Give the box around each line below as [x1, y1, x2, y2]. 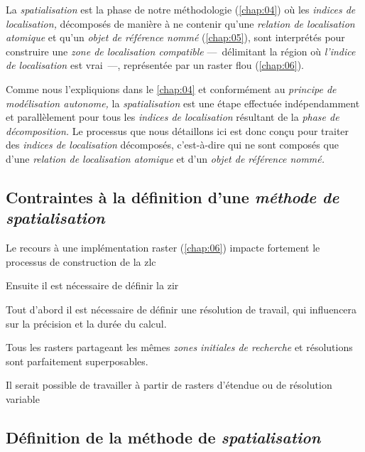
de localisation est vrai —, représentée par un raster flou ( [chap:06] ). [6, 58, 305, 72]
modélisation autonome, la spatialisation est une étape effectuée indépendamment [6, 95, 360, 110]
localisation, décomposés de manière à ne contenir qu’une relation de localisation [6, 16, 355, 31]
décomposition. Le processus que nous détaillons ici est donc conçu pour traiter [6, 123, 349, 138]
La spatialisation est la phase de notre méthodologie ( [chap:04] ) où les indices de [6, 2, 356, 16]
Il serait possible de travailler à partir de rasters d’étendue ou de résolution [6, 377, 332, 392]
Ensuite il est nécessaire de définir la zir [6, 278, 179, 293]
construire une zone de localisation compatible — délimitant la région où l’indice [6, 43, 356, 58]
